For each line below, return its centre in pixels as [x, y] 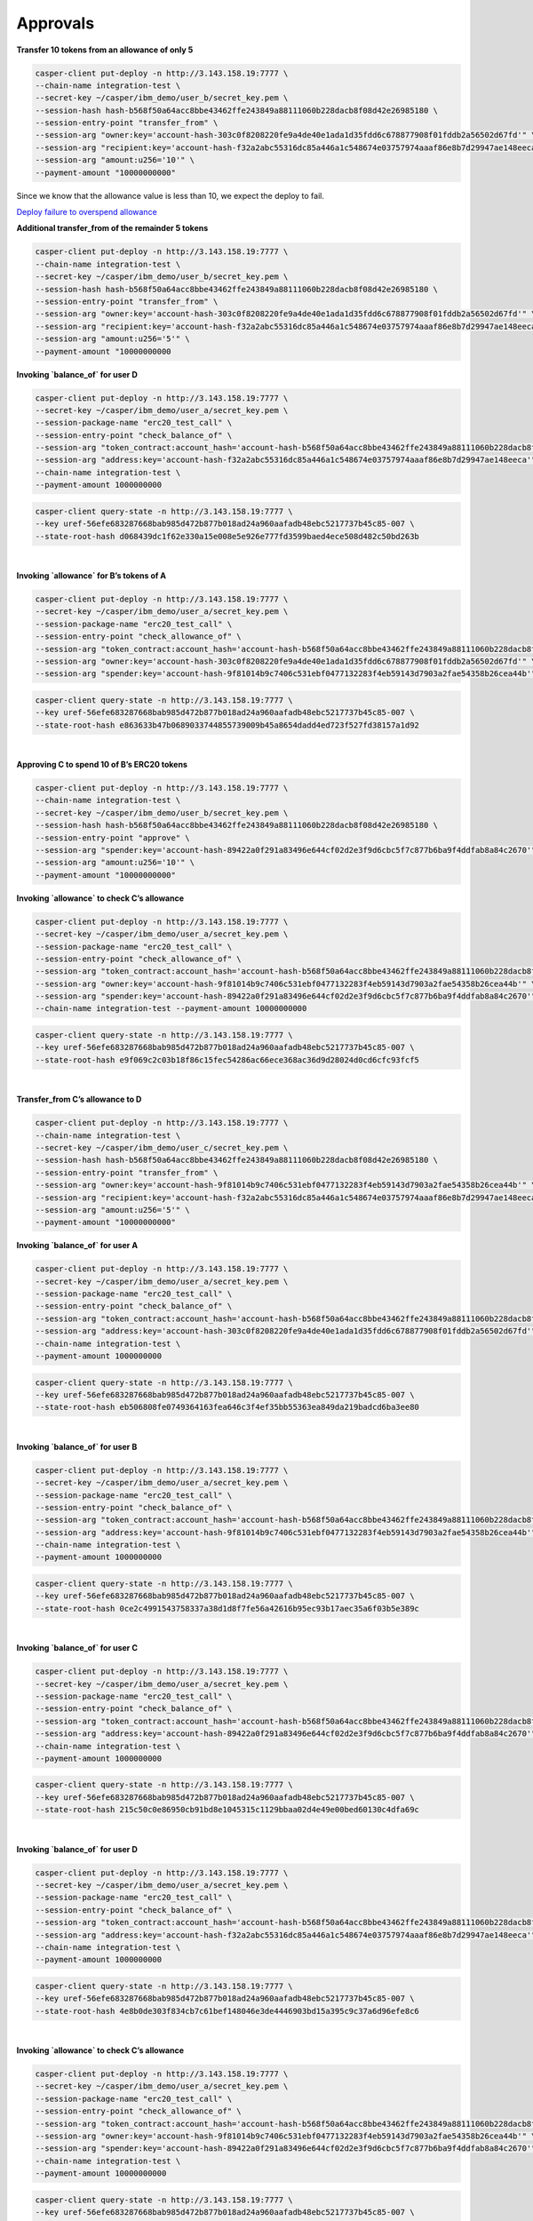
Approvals [56, 23]
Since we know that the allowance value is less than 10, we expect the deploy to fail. [170, 195]
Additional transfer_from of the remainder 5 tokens [112, 228]
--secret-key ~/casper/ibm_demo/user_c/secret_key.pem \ [162, 1147]
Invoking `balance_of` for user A [77, 1246]
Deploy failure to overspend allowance [87, 212]
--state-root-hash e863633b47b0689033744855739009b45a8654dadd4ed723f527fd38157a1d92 [227, 725]
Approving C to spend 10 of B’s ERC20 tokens [102, 765]
